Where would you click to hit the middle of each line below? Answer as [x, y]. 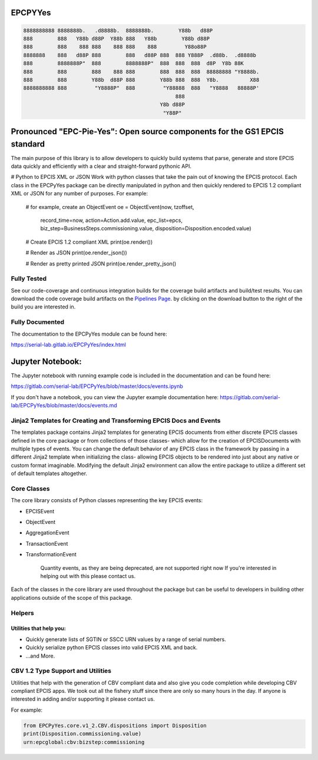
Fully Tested [29, 278]
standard [28, 144]
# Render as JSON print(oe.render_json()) [77, 253]
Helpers [23, 613]
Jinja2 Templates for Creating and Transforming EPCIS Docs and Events [116, 420]
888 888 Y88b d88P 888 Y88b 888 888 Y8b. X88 [141, 80]
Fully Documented [38, 322]
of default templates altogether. [49, 473]
